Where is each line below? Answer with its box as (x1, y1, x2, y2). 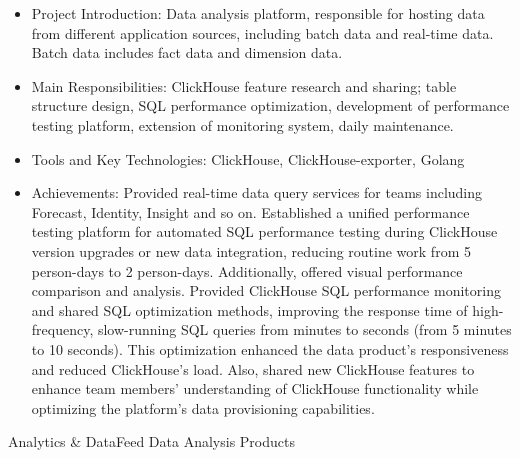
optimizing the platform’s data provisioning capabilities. (31, 397, 375, 418)
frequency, (31, 319, 94, 340)
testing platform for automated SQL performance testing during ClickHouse (31, 221, 498, 242)
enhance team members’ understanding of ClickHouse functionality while (31, 378, 479, 399)
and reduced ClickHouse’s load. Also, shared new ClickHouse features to (31, 358, 475, 379)
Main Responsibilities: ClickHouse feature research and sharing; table (31, 75, 457, 96)
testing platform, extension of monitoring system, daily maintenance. (31, 114, 454, 135)
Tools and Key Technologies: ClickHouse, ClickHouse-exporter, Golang (31, 148, 465, 169)
